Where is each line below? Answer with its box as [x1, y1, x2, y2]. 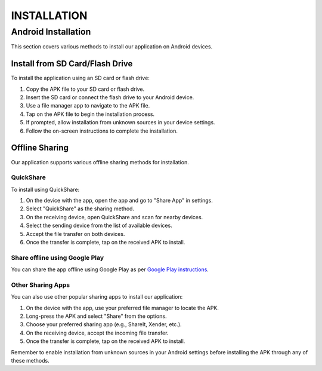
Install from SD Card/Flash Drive [11, 59, 133, 69]
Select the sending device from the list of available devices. [26, 222, 172, 229]
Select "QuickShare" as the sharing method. [26, 205, 134, 212]
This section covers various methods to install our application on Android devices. [11, 43, 213, 50]
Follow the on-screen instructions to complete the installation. [26, 127, 178, 134]
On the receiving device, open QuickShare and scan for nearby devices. [26, 213, 203, 220]
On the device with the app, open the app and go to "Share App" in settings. [26, 197, 213, 204]
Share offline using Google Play [11, 253, 104, 262]
